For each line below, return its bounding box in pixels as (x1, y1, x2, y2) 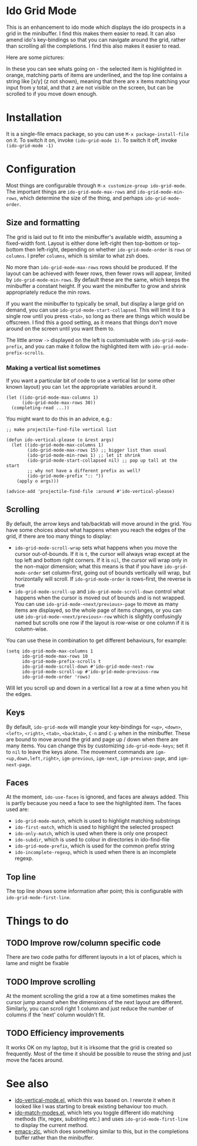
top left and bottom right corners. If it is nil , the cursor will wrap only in (14, 557, 188, 564)
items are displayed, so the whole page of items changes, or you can (14, 607, 182, 614)
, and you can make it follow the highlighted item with (21, 343, 151, 350)
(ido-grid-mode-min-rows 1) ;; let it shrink (27, 452, 141, 458)
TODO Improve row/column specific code (6, 938, 161, 948)
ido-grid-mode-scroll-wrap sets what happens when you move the (14, 544, 178, 551)
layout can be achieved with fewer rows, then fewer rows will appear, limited (6, 270, 191, 277)
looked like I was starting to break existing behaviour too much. (14, 1102, 168, 1109)
